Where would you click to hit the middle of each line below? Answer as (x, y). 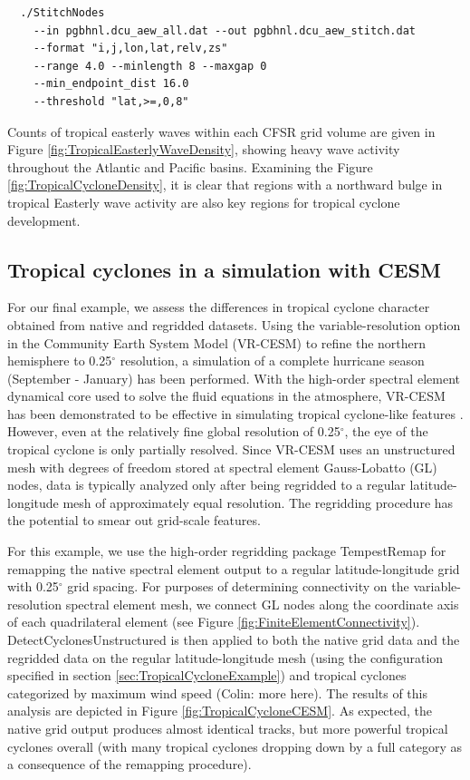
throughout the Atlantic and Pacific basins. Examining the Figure (190, 166)
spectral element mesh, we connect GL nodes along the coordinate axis (262, 604)
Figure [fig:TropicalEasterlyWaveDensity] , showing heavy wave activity (204, 149)
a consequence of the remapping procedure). (129, 764)
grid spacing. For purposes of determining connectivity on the (238, 586)
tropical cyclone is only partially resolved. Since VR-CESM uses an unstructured (231, 449)
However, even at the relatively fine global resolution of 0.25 (174, 431)
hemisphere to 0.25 (60, 361)
